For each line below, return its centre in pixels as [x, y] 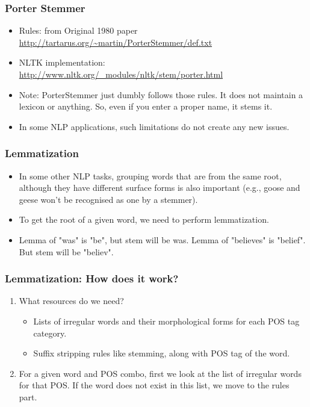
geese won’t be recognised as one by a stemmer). [108, 199]
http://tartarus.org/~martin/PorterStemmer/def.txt [116, 42]
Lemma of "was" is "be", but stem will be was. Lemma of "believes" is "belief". [162, 239]
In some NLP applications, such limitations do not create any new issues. [154, 126]
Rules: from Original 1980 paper [78, 30]
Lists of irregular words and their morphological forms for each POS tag [166, 321]
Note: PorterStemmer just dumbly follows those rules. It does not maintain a [161, 94]
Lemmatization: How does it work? [92, 278]
